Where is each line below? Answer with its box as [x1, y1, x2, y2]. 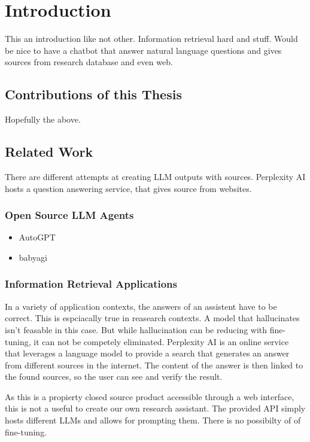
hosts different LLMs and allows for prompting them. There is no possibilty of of [5, 414, 301, 426]
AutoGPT [19, 231, 56, 243]
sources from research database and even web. [5, 56, 173, 68]
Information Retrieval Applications [5, 276, 178, 291]
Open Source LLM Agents [5, 208, 134, 222]
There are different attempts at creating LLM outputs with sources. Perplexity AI [5, 170, 306, 182]
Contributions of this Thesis [5, 85, 182, 103]
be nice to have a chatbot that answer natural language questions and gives [5, 44, 282, 56]
